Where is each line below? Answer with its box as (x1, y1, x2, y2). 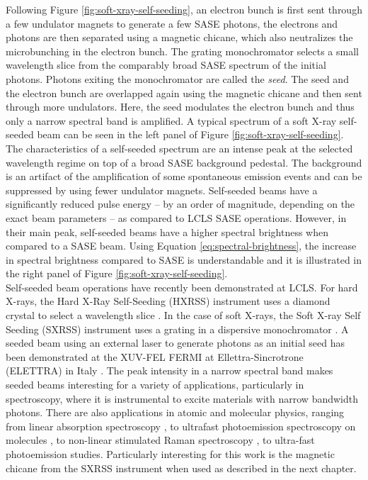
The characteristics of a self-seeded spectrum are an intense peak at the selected (6, 140, 353, 155)
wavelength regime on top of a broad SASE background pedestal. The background (6, 155, 362, 169)
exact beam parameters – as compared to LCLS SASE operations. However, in (6, 210, 347, 225)
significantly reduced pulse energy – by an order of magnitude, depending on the (6, 196, 355, 211)
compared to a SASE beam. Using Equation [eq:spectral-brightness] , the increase (6, 238, 357, 253)
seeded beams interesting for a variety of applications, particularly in (6, 377, 304, 392)
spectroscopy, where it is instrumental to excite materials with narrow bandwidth (6, 391, 359, 406)
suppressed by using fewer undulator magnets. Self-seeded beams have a (6, 182, 318, 197)
